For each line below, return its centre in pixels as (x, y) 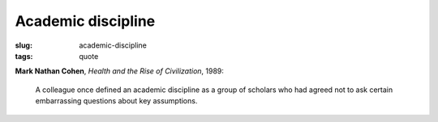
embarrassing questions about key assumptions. (116, 101)
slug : (24, 45)
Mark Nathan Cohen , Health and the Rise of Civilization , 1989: (120, 71)
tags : (24, 56)
